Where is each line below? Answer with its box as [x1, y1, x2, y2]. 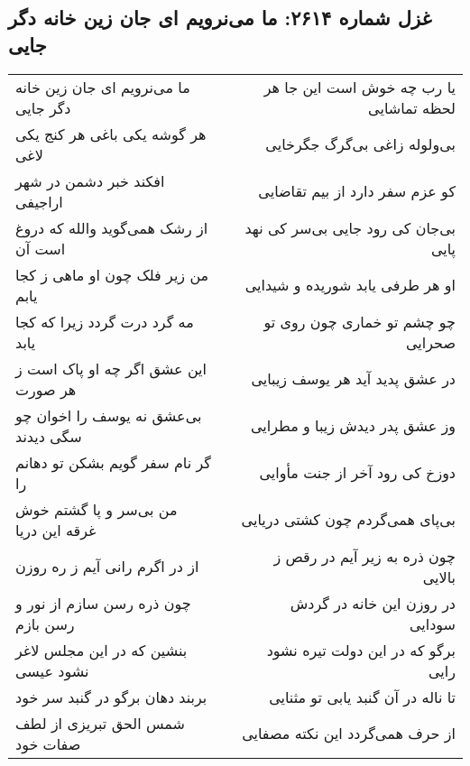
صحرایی [406, 331, 456, 353]
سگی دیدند [15, 425, 82, 447]
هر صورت [15, 378, 77, 400]
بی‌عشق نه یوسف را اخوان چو [15, 404, 202, 426]
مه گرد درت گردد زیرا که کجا [15, 310, 194, 332]
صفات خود [15, 733, 81, 754]
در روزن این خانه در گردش [290, 592, 456, 614]
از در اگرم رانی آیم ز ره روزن [15, 556, 199, 577]
